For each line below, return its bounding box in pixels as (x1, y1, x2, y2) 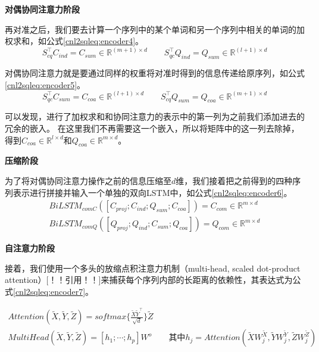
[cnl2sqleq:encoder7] (13, 285, 86, 298)
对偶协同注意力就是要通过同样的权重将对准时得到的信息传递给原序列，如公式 (5, 67, 305, 79)
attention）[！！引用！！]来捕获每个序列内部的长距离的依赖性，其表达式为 (5, 273, 293, 286)
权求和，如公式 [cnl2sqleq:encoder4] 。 (5, 35, 144, 47)
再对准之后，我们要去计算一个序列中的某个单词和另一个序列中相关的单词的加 (5, 23, 305, 35)
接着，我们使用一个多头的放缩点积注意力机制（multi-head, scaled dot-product (5, 261, 301, 274)
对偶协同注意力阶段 (5, 3, 80, 15)
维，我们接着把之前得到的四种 (176, 175, 293, 187)
